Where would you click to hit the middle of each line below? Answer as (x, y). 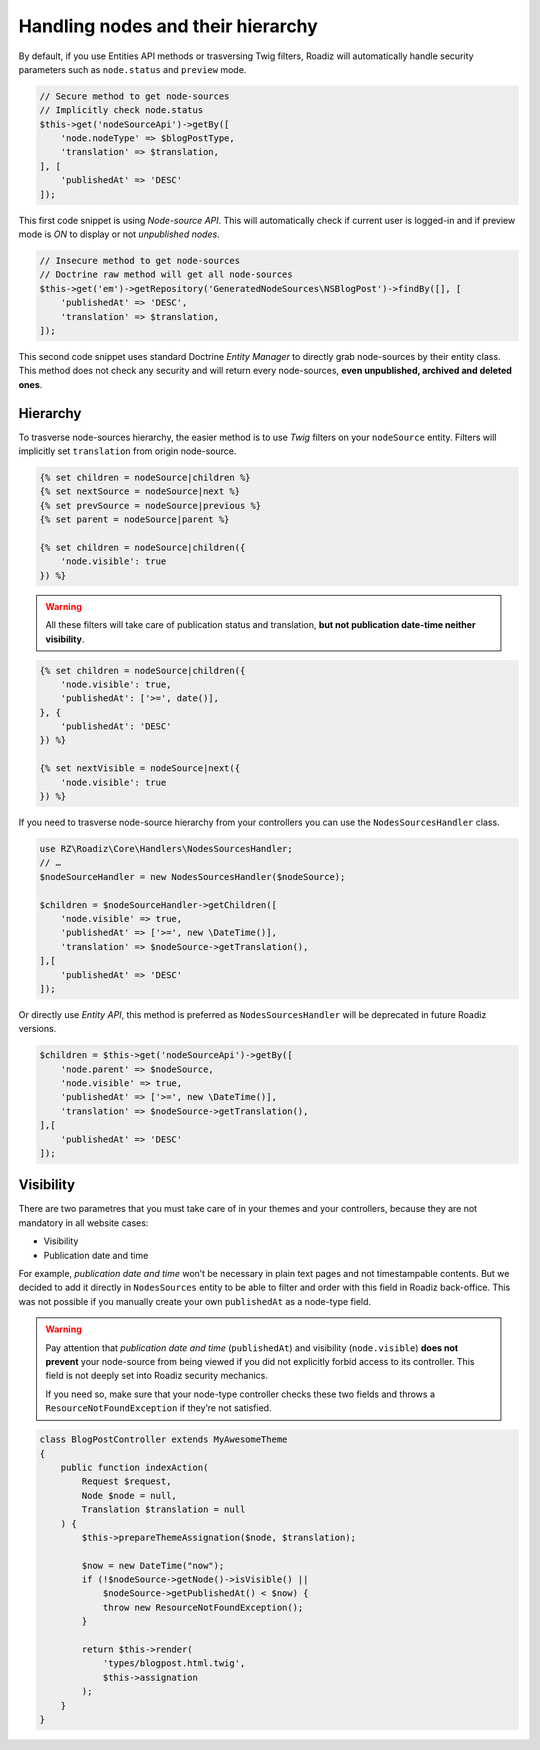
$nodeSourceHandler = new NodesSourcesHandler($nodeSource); (192, 876)
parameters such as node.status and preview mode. (132, 69)
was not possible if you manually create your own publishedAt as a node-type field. (195, 1301)
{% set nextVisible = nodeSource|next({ (139, 768)
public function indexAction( (134, 1467)
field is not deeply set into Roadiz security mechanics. (157, 1376)
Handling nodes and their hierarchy (168, 26)
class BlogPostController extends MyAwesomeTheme (163, 1439)
